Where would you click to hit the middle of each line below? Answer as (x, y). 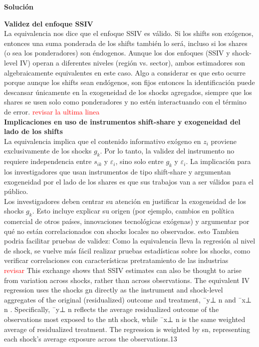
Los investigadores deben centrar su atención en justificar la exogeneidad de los (125, 201)
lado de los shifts (33, 131)
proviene (224, 141)
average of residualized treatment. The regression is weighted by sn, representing (127, 329)
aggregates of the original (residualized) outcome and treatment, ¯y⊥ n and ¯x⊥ (128, 299)
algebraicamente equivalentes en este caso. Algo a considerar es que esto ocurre (125, 72)
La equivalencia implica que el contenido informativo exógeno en (103, 141)
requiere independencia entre (48, 161)
